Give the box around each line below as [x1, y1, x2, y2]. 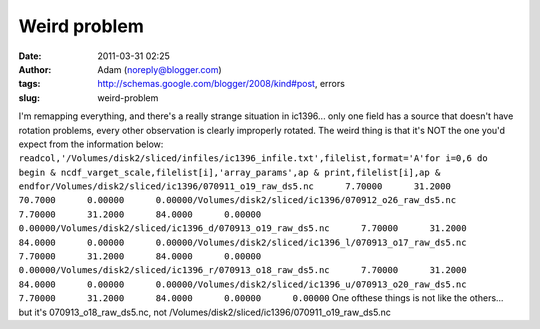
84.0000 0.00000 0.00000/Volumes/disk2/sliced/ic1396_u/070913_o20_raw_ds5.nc [18, 278, 467, 290]
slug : [18, 91, 40, 104]
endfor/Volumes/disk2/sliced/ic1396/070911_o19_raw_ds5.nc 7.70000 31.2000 [18, 181, 452, 192]
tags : [18, 78, 41, 90]
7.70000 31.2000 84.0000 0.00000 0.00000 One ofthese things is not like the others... [18, 292, 504, 304]
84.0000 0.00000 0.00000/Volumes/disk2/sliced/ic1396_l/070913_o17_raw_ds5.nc [18, 236, 467, 248]
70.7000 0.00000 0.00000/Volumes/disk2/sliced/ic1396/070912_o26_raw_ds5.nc [18, 195, 457, 206]
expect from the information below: [18, 138, 164, 150]
